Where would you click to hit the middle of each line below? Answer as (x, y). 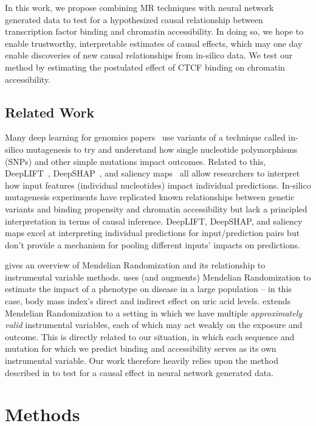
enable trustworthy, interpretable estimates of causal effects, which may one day (154, 43)
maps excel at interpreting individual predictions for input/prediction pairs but (153, 233)
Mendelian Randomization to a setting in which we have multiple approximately (154, 313)
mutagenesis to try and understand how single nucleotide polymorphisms (162, 149)
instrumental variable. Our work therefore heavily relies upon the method (142, 361)
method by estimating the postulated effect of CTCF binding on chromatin (145, 67)
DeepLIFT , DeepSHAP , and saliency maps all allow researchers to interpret (153, 173)
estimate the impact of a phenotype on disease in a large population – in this (149, 289)
